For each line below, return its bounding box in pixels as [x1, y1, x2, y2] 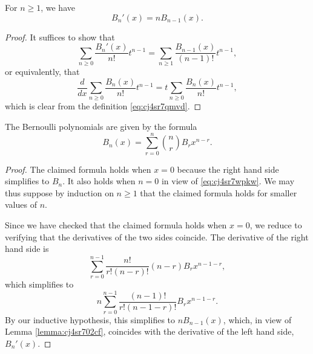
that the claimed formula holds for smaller [140, 186, 297, 199]
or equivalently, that [5, 65, 80, 77]
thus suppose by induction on [5, 186, 114, 199]
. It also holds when [62, 175, 136, 187]
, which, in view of [223, 313, 292, 326]
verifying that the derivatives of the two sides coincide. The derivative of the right [5, 230, 309, 243]
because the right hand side [177, 163, 279, 175]
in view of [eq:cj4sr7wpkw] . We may [161, 175, 295, 187]
